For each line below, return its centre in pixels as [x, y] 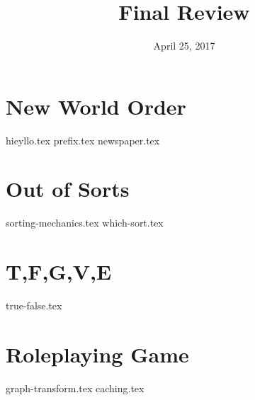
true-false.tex [34, 305]
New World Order [96, 106]
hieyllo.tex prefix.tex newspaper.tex [83, 140]
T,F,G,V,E [59, 272]
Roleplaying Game [97, 354]
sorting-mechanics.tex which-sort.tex [85, 223]
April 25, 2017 [184, 46]
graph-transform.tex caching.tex [75, 388]
